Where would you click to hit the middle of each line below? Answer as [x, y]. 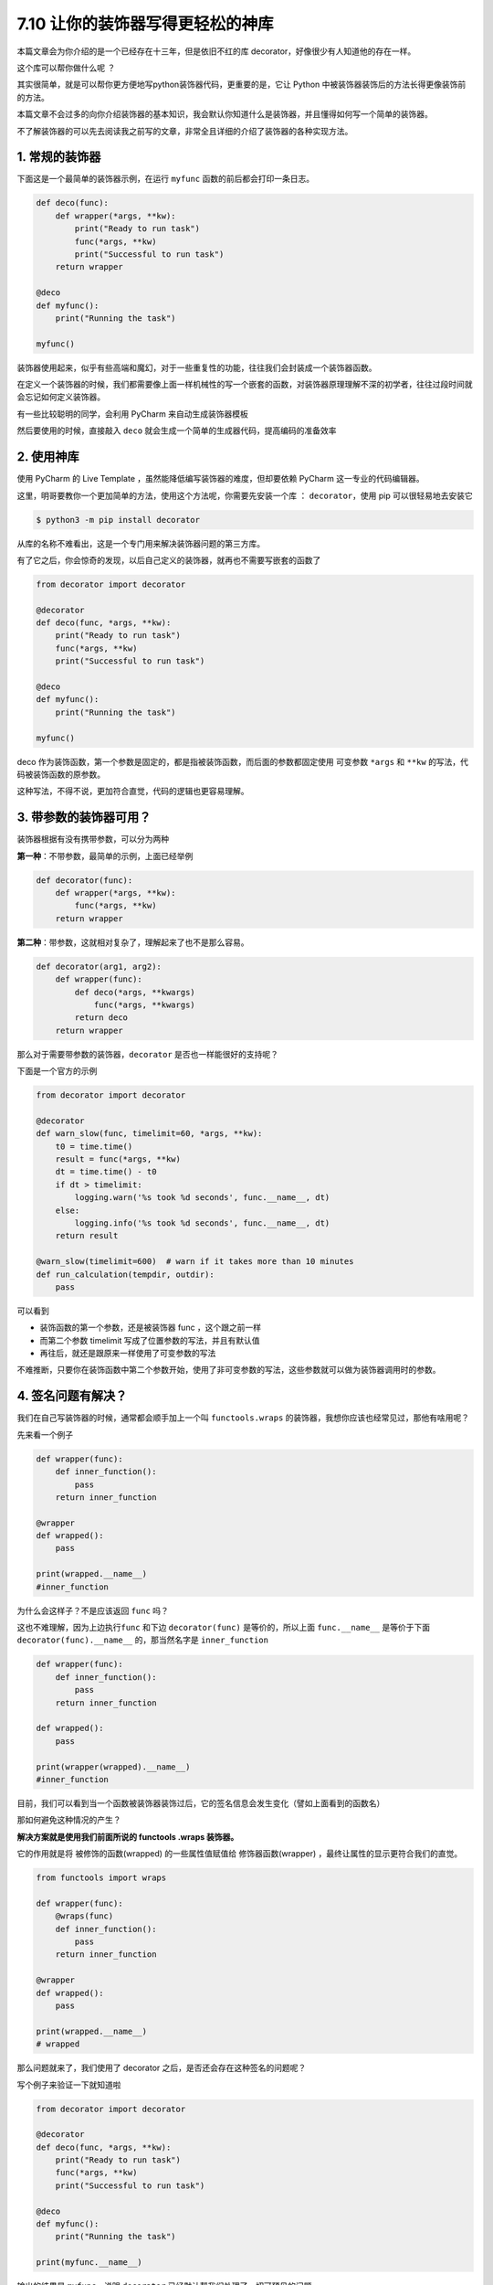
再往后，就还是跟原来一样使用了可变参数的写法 [128, 1354]
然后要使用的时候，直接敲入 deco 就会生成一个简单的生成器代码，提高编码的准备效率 [177, 430]
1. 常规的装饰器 [59, 157]
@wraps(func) [84, 1916]
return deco [101, 1018]
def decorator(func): [84, 880]
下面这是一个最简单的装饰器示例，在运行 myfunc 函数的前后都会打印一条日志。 [166, 179]
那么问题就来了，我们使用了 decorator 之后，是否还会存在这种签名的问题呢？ [162, 2068]
